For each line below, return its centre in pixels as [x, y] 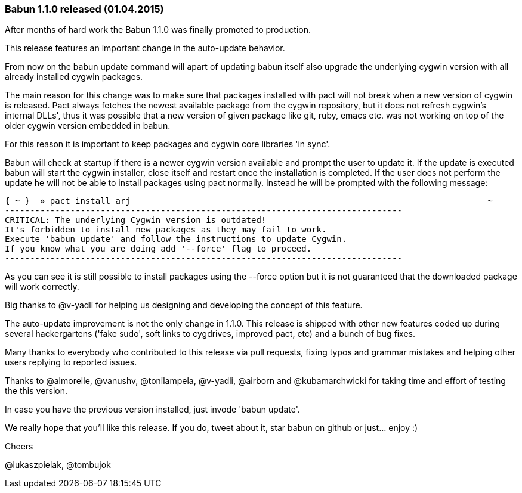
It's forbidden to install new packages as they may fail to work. [166, 230]
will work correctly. [42, 287]
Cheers [19, 447]
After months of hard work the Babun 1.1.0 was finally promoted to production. [158, 30]
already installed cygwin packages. [74, 77]
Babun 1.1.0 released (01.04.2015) [84, 9]
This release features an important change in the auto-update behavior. [145, 48]
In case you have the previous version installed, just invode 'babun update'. [152, 410]
